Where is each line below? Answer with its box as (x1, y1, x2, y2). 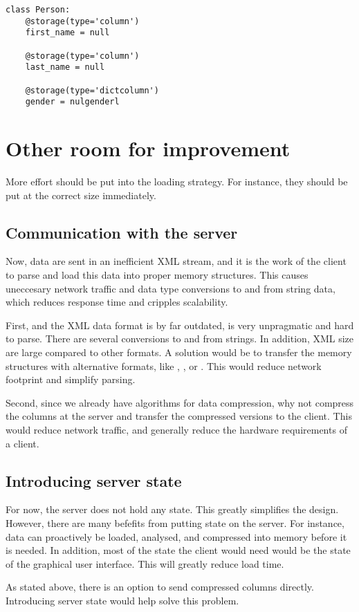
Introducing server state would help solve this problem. (6, 593, 239, 607)
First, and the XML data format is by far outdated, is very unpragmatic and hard (6, 317, 354, 332)
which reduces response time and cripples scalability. (6, 295, 228, 309)
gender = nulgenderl (25, 97, 120, 107)
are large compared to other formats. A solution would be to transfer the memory (6, 344, 352, 359)
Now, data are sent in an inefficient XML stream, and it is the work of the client (6, 254, 347, 268)
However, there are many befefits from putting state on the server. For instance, (6, 515, 344, 530)
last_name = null (25, 62, 105, 73)
